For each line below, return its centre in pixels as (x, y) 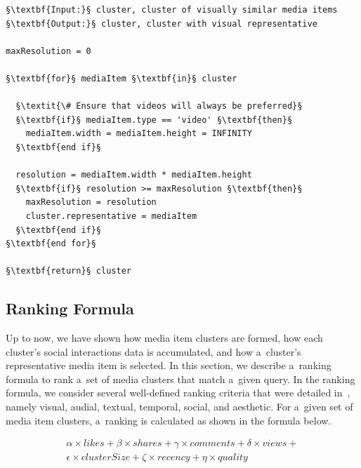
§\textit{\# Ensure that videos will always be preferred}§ (159, 106)
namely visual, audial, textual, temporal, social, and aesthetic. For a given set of (179, 407)
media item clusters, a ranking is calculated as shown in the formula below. (169, 420)
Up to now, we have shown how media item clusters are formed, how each (164, 338)
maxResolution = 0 (48, 51)
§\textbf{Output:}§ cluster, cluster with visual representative (162, 24)
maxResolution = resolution (91, 202)
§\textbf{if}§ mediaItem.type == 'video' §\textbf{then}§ (154, 120)
